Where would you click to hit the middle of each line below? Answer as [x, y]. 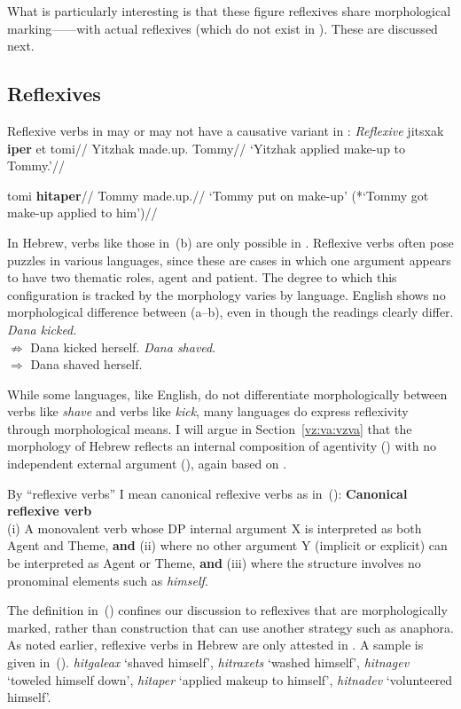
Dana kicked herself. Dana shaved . [123, 347]
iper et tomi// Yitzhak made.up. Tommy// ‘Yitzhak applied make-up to [207, 148]
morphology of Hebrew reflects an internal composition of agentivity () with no [222, 446]
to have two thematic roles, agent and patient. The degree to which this [202, 277]
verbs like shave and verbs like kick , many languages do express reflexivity [208, 411]
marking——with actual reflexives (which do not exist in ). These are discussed [223, 28]
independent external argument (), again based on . [147, 464]
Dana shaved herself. [86, 364]
